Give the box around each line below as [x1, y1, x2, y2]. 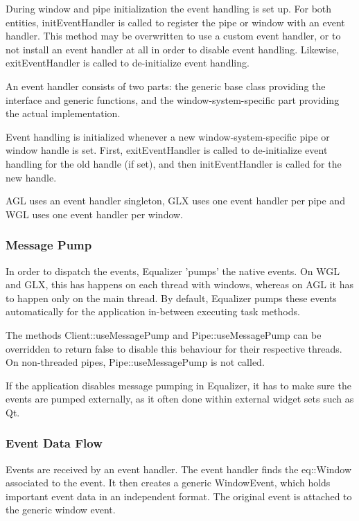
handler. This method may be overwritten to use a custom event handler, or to [6, 28, 341, 43]
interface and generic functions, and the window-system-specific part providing [6, 92, 340, 107]
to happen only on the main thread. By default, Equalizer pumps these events [6, 290, 337, 305]
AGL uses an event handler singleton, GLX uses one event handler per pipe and [6, 193, 345, 208]
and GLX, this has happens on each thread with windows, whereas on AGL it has [6, 277, 354, 292]
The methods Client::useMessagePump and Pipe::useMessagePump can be [6, 327, 322, 342]
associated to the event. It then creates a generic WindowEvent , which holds [6, 475, 331, 490]
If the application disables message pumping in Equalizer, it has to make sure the [6, 378, 351, 392]
